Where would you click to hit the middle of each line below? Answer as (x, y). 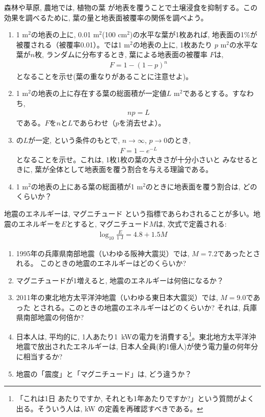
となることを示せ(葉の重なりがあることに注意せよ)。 (104, 76)
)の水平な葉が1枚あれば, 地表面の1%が (193, 34)
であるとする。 (207, 93)
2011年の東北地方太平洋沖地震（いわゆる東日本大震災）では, (117, 297)
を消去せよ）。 (142, 123)
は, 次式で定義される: (191, 223)
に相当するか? (39, 356)
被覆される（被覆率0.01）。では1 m (73, 44)
